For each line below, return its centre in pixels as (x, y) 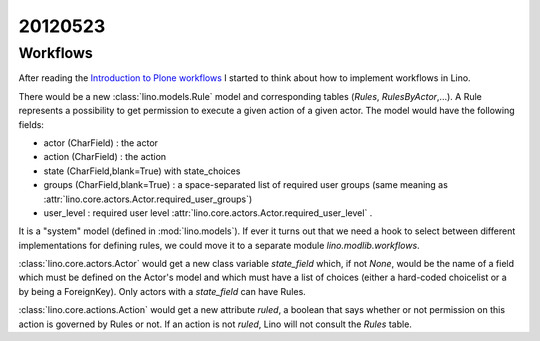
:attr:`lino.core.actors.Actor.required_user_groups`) (148, 199)
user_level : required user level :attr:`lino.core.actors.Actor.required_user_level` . (208, 212)
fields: (31, 124)
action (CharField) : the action (105, 157)
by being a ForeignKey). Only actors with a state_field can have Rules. (162, 291)
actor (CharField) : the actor (101, 142)
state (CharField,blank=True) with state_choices (142, 171)
